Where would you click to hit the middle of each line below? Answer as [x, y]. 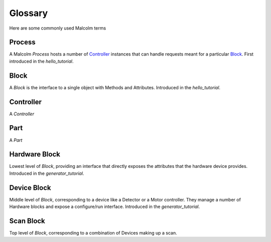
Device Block [30, 188]
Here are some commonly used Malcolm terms [58, 28]
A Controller [22, 114]
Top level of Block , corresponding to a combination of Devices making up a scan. [93, 233]
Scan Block [27, 221]
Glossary [29, 13]
